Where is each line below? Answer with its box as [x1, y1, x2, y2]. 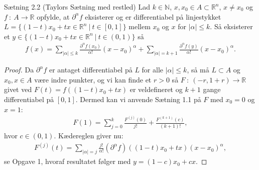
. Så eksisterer [210, 21, 253, 32]
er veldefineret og [129, 84, 183, 95]
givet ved [4, 84, 32, 95]
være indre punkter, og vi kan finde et [34, 74, 152, 84]
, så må [187, 64, 209, 75]
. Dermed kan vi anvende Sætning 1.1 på [75, 94, 201, 104]
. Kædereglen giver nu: [54, 130, 123, 141]
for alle [142, 64, 164, 75]
